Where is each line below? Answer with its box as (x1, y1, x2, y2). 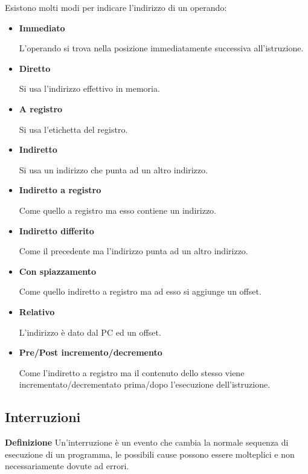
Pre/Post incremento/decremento (19, 346, 162, 359)
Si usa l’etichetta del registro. (19, 123, 128, 135)
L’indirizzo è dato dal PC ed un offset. (19, 325, 161, 338)
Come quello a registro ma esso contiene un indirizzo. (19, 203, 216, 216)
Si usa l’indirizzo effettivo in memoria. (19, 82, 160, 95)
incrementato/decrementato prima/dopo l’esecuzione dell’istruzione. (19, 378, 271, 391)
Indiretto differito (19, 224, 94, 237)
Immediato (19, 21, 65, 34)
